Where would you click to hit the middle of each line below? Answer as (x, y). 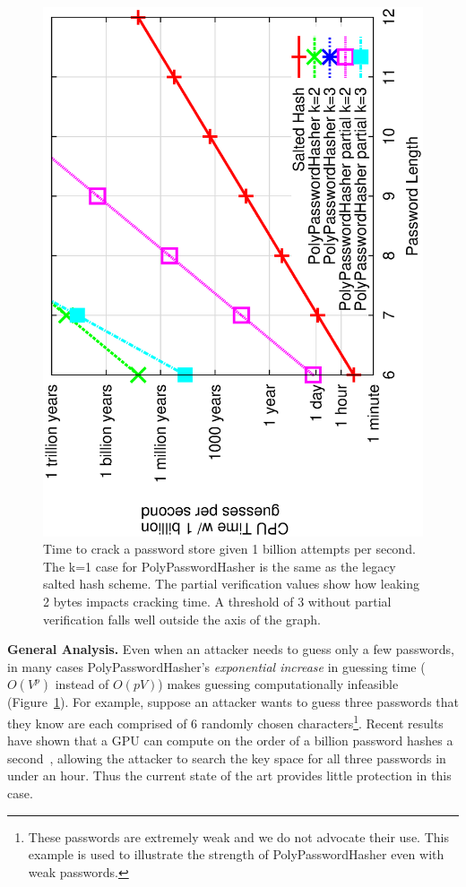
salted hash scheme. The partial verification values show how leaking (232, 584)
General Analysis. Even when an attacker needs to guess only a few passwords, (231, 649)
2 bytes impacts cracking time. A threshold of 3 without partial (217, 602)
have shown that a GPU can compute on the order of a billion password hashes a (230, 741)
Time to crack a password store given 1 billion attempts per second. (229, 549)
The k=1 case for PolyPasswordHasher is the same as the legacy (220, 566)
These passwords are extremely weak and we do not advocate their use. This (238, 836)
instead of (82, 684)
